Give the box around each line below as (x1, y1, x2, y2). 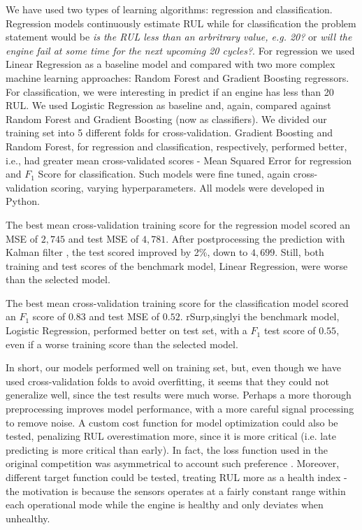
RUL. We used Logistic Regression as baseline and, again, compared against (6, 98, 331, 113)
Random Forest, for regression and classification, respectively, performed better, (6, 138, 347, 153)
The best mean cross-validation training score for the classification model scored (6, 295, 349, 310)
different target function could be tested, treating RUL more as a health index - (6, 470, 347, 484)
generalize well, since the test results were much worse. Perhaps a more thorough (6, 387, 352, 402)
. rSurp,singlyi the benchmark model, (180, 309, 340, 324)
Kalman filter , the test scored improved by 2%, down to (6, 245, 248, 259)
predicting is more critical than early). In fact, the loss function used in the (6, 442, 328, 457)
